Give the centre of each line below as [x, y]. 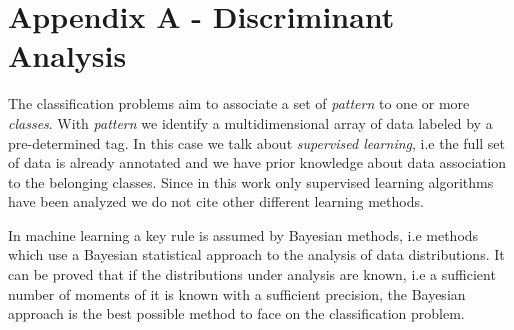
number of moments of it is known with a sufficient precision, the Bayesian [237, 293]
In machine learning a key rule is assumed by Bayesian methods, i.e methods [243, 234]
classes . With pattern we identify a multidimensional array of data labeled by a [250, 122]
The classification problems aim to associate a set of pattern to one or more [239, 103]
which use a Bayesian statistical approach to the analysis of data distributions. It [256, 254]
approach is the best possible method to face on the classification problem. [236, 313]
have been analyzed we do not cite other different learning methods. [216, 201]
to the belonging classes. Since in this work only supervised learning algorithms [251, 181]
